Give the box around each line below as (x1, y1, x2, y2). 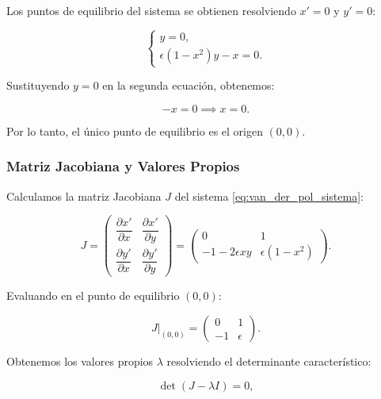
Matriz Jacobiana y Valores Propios (6, 156, 240, 176)
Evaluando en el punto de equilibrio (6, 287, 180, 304)
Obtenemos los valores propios (6, 353, 154, 369)
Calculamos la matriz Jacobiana (6, 187, 162, 204)
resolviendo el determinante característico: (166, 353, 371, 369)
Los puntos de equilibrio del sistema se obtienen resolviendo (6, 2, 296, 18)
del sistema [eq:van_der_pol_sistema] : (174, 187, 364, 204)
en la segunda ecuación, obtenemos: (102, 77, 275, 94)
